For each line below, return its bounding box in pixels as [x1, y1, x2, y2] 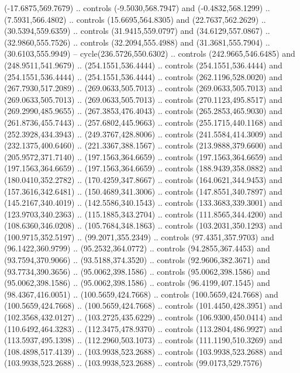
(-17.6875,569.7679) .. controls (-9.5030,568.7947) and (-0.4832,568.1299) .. [4, 2, 270, 13]
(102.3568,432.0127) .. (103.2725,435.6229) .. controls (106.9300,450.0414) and [4, 311, 282, 323]
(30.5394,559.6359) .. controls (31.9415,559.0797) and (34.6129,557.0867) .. [4, 25, 270, 37]
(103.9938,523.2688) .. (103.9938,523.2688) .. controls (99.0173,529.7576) [4, 357, 263, 369]
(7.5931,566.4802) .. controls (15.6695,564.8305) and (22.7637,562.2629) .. [4, 13, 266, 25]
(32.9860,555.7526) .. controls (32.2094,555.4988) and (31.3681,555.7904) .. [4, 36, 270, 48]
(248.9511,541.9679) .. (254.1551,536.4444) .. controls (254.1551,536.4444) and [4, 58, 282, 71]
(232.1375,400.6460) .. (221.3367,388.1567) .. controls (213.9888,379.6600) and [4, 139, 282, 151]
